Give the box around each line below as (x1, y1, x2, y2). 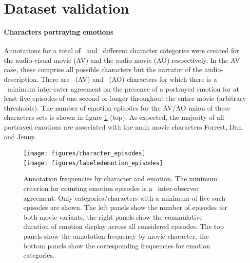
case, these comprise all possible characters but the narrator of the (4, 64, 203, 75)
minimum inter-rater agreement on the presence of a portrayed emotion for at (7, 83, 239, 94)
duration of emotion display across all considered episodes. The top (23, 221, 224, 231)
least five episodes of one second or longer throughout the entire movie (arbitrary (4, 93, 246, 103)
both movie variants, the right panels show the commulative (23, 211, 203, 222)
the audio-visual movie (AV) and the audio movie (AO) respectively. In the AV (4, 55, 240, 65)
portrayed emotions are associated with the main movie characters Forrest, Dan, (4, 121, 244, 131)
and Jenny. (4, 131, 36, 141)
